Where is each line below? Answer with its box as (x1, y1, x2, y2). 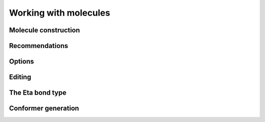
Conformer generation (9, 104, 79, 113)
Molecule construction (9, 26, 80, 34)
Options (9, 57, 34, 66)
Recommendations (9, 42, 68, 50)
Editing (9, 73, 31, 81)
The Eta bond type (9, 89, 67, 97)
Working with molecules (9, 7, 110, 18)
